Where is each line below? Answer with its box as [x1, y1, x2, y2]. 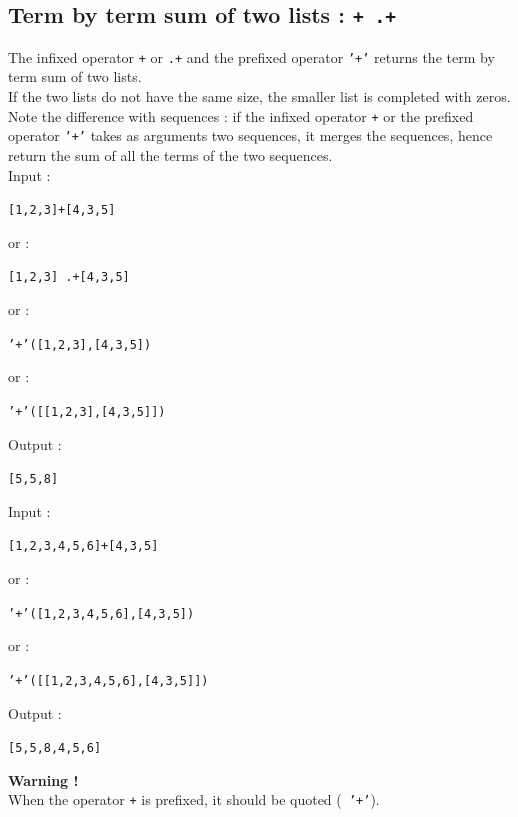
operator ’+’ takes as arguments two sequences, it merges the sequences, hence [8, 125, 493, 146]
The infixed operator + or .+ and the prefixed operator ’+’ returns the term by [8, 46, 495, 67]
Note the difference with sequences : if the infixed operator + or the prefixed [8, 105, 474, 126]
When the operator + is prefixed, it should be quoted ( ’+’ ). [8, 789, 380, 810]
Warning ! [8, 769, 79, 790]
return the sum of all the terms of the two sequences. [8, 144, 333, 165]
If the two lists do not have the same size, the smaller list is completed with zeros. [8, 86, 511, 107]
